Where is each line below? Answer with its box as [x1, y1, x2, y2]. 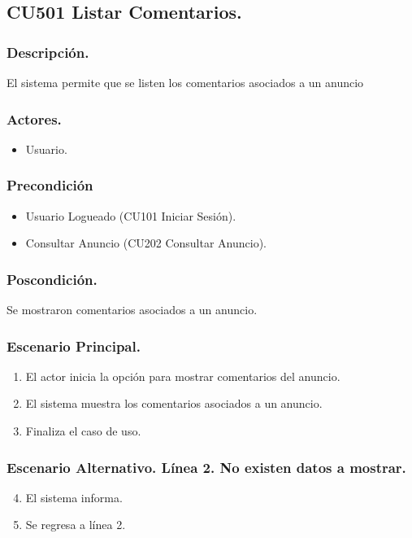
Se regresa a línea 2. [25, 516, 126, 533]
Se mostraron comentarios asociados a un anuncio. [7, 301, 258, 318]
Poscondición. [7, 269, 98, 289]
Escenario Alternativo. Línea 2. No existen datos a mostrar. [7, 457, 406, 477]
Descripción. [7, 42, 89, 62]
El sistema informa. [25, 488, 123, 505]
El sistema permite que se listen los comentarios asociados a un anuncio [7, 74, 364, 90]
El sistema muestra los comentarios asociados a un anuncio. [25, 395, 323, 412]
